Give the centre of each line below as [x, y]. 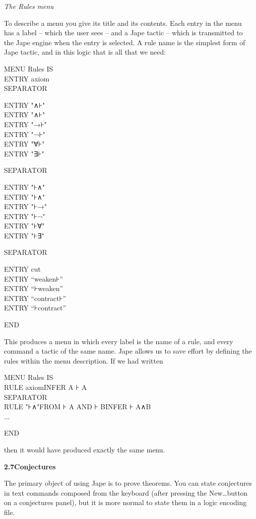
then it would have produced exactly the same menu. [85, 449]
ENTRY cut [22, 269]
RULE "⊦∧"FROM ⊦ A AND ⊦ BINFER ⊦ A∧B [77, 407]
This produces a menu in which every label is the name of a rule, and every [119, 341]
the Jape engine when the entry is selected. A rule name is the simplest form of [125, 42]
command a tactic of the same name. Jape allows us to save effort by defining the [128, 351]
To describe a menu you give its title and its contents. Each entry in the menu [123, 23]
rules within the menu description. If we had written [84, 360]
